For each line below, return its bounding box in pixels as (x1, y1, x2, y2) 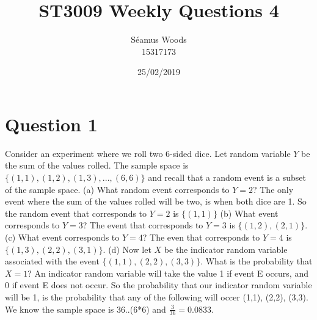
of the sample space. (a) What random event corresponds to (5, 183, 230, 195)
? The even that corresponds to (142, 231, 260, 243)
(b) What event (220, 206, 279, 219)
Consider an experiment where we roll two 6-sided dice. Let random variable (5, 147, 291, 159)
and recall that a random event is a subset (148, 171, 307, 184)
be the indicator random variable (164, 242, 288, 255)
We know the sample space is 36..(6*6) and (5, 302, 166, 315)
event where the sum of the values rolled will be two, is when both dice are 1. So (5, 195, 307, 208)
